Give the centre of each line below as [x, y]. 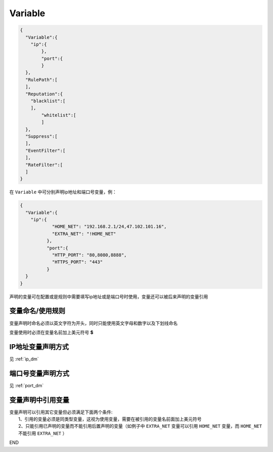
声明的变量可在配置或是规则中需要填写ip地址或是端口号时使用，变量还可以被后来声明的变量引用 [109, 297]
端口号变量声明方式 [39, 373]
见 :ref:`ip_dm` [24, 359]
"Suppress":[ [41, 136]
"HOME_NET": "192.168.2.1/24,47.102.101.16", [109, 227]
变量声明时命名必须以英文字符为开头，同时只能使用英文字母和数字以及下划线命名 [94, 323]
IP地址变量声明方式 [39, 347]
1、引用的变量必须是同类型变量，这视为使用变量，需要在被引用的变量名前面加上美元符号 [110, 419]
